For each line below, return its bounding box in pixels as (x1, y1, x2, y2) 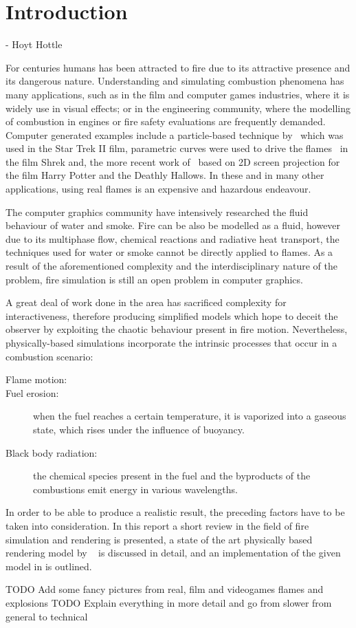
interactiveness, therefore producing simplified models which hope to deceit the (5, 308, 338, 323)
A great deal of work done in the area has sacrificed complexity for (5, 295, 287, 310)
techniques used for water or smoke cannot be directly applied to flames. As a (5, 245, 333, 259)
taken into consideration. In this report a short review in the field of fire (5, 518, 309, 532)
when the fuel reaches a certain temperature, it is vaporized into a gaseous (33, 409, 346, 423)
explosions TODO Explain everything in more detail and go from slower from (5, 595, 332, 609)
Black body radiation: (5, 445, 98, 459)
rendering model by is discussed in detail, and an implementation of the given (5, 545, 341, 560)
